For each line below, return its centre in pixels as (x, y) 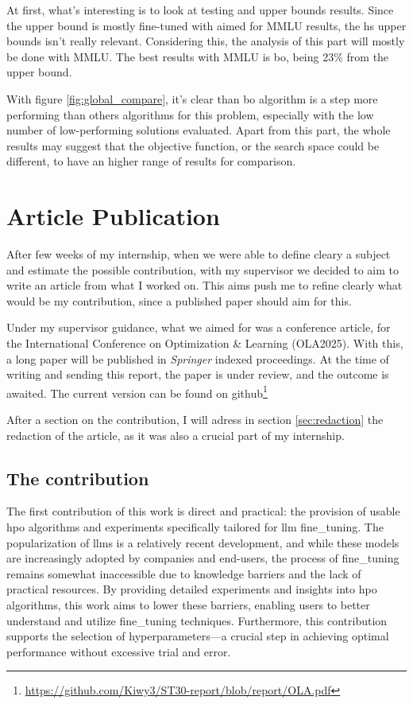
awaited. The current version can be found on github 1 (137, 391)
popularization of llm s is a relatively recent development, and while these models (203, 542)
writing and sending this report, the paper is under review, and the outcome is (198, 374)
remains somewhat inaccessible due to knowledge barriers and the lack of (184, 573)
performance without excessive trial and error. (119, 651)
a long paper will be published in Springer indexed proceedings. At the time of (198, 358)
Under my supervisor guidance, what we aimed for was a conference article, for (199, 327)
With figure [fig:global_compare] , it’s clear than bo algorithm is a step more (192, 98)
